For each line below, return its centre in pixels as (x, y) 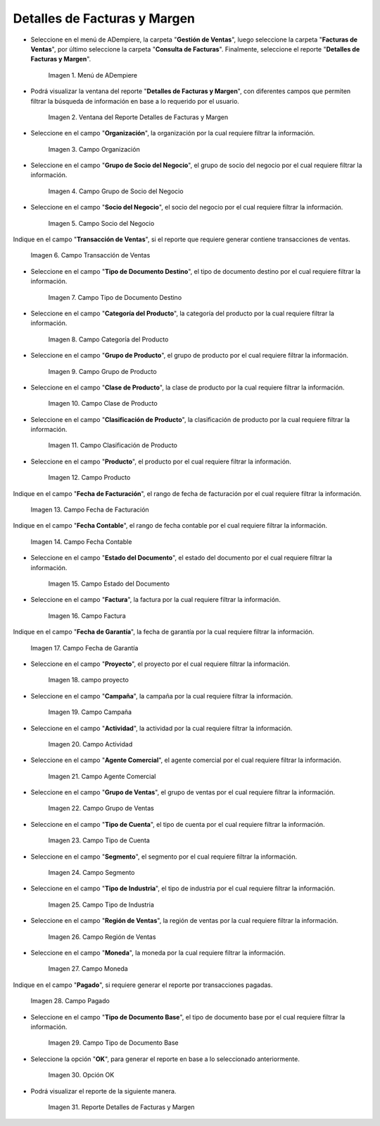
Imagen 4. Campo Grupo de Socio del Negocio (116, 191)
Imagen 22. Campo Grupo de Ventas (101, 809)
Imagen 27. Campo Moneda (88, 969)
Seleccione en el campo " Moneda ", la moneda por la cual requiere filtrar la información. (158, 952)
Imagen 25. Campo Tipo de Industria (101, 904)
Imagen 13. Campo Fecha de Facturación (90, 510)
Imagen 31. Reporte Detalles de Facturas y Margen (121, 1107)
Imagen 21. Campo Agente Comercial (102, 776)
